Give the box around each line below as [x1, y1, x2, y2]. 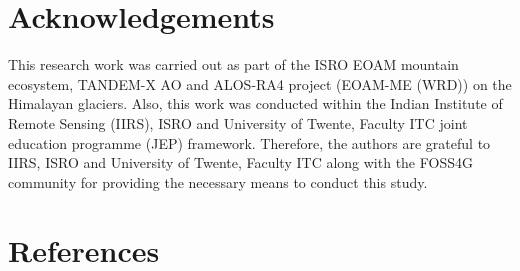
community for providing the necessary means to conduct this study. [8, 171, 428, 192]
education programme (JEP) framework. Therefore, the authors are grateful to [8, 132, 491, 153]
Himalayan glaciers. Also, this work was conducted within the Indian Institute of [8, 93, 503, 114]
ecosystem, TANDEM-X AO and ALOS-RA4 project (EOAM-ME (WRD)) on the [8, 73, 512, 94]
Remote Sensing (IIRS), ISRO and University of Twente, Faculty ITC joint [8, 112, 468, 133]
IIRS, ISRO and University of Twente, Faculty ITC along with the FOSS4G [8, 152, 473, 173]
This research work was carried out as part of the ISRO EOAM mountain [8, 54, 459, 75]
